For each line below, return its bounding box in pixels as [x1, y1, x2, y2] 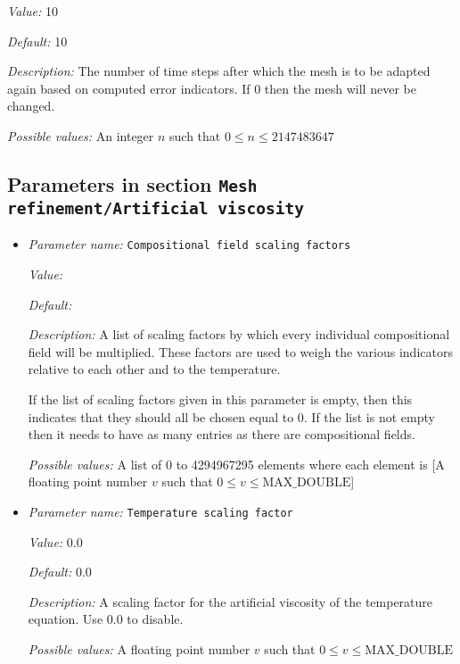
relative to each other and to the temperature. [28, 360, 281, 378]
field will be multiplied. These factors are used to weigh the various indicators [28, 342, 453, 361]
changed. [7, 96, 55, 115]
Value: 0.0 [28, 532, 83, 551]
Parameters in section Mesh [7, 170, 258, 197]
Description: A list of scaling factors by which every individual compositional [28, 325, 450, 344]
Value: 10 [7, 2, 58, 20]
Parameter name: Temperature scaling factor [28, 502, 293, 520]
